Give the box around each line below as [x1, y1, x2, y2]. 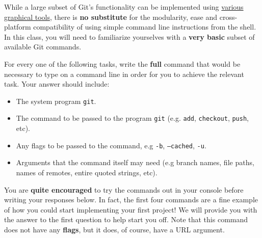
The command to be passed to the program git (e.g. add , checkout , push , [16, 113, 249, 123]
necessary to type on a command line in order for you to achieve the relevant [4, 68, 244, 79]
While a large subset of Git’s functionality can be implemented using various [4, 2, 244, 12]
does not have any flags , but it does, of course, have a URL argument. [4, 224, 225, 234]
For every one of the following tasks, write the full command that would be [4, 58, 241, 69]
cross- [219, 11, 238, 22]
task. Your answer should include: [4, 78, 110, 89]
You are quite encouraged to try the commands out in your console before [4, 184, 244, 195]
